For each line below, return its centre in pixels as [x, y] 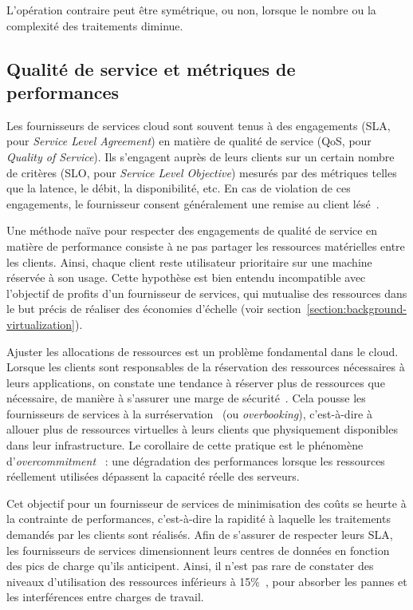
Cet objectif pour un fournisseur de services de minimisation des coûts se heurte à [206, 503]
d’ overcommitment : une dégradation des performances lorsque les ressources [196, 460]
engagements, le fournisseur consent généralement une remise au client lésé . [193, 203]
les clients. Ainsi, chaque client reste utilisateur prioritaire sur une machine [189, 261]
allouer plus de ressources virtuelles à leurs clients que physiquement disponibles [202, 429]
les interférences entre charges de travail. [105, 597]
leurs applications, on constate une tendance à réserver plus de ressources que [196, 382]
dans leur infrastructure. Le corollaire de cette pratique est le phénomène [185, 445]
